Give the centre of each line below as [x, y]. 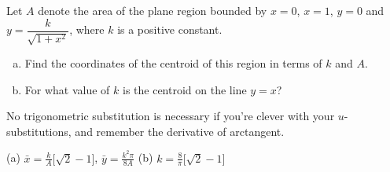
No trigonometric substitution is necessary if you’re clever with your [171, 116]
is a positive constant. [170, 29]
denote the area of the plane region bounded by [153, 10]
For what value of [67, 89]
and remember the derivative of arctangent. [180, 131]
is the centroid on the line [185, 89]
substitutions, [39, 131]
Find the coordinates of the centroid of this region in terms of [173, 63]
